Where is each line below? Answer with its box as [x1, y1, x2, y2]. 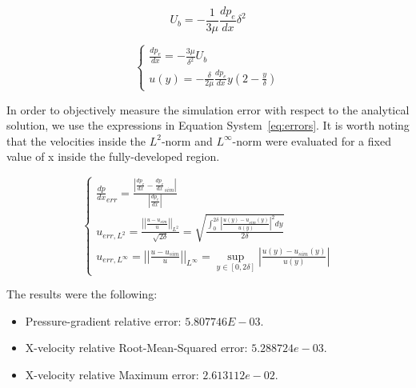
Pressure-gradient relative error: [25, 312, 182, 329]
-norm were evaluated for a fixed [232, 132, 391, 149]
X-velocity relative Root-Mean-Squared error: [25, 339, 248, 356]
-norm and [161, 132, 213, 149]
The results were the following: [6, 286, 158, 302]
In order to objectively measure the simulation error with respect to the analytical [6, 101, 410, 118]
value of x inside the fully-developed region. [6, 148, 220, 165]
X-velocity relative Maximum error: [25, 366, 199, 382]
